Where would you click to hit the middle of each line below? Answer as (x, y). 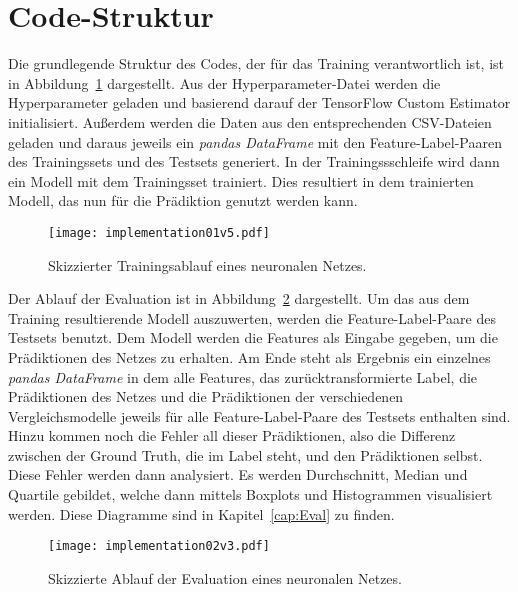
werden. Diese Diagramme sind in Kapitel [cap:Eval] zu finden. (201, 513)
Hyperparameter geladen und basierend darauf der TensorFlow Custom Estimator (259, 102)
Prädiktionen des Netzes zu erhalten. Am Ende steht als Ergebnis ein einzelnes (249, 356)
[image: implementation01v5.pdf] (159, 232)
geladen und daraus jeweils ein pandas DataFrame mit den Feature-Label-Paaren (255, 141)
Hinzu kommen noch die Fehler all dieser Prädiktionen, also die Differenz (232, 435)
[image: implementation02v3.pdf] (159, 546)
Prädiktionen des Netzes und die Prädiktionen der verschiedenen (206, 396)
